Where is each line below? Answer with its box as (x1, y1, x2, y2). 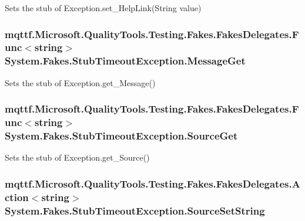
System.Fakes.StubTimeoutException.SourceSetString (5, 203, 265, 217)
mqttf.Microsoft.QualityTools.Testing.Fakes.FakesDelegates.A (5, 176, 300, 191)
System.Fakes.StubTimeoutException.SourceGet (5, 128, 238, 143)
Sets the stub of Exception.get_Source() (5, 151, 150, 164)
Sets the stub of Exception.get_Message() (5, 76, 156, 89)
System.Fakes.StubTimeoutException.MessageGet (5, 53, 246, 68)
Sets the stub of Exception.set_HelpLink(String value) (5, 2, 202, 13)
